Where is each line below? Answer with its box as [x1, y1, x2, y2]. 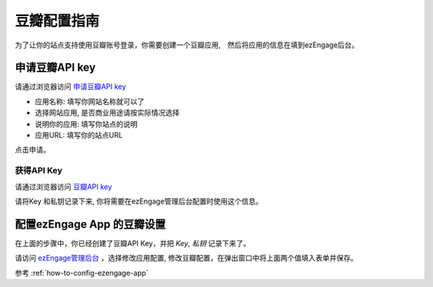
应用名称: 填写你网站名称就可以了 [34, 96, 144, 106]
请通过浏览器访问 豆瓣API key [14, 181, 112, 192]
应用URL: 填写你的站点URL [34, 131, 123, 140]
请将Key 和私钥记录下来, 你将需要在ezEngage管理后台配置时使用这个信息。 [14, 196, 264, 206]
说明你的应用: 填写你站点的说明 [34, 119, 138, 128]
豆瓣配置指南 [14, 12, 100, 30]
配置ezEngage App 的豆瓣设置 [14, 217, 166, 231]
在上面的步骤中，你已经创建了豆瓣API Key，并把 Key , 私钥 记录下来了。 [14, 238, 251, 248]
